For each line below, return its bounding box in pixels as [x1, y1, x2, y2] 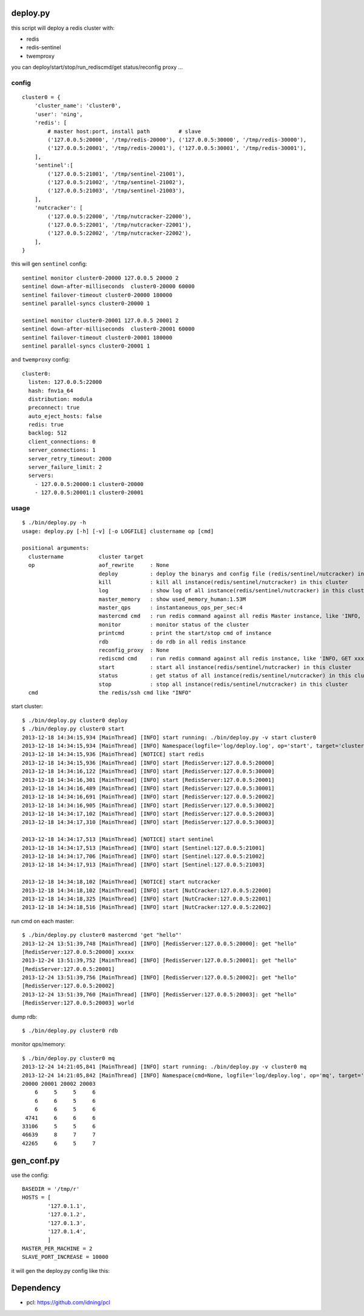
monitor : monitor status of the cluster [98, 621, 249, 628]
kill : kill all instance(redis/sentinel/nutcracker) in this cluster [98, 578, 348, 586]
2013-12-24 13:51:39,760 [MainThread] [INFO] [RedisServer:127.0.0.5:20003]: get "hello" [22, 991, 297, 998]
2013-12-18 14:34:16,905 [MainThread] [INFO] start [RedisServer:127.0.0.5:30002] [22, 802, 275, 809]
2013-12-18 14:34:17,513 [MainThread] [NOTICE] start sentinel [22, 836, 214, 843]
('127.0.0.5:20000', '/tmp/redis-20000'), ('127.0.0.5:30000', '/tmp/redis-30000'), [47, 136, 307, 143]
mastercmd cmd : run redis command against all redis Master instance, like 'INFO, [98, 612, 361, 620]
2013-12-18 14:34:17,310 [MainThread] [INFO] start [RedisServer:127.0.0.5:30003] [22, 819, 275, 826]
